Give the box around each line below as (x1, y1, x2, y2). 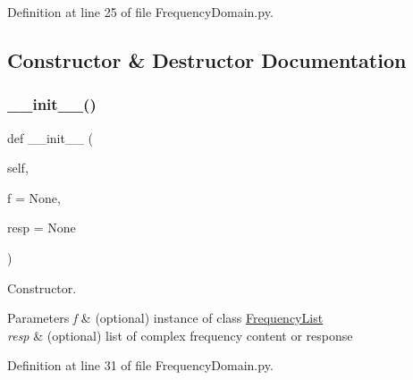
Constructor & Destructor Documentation (7, 46, 407, 73)
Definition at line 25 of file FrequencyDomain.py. (7, 3, 274, 21)
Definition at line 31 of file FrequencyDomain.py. (7, 356, 274, 375)
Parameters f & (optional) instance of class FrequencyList (7, 308, 324, 327)
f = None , (7, 188, 61, 207)
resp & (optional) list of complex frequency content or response (7, 325, 353, 344)
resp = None (7, 218, 76, 237)
